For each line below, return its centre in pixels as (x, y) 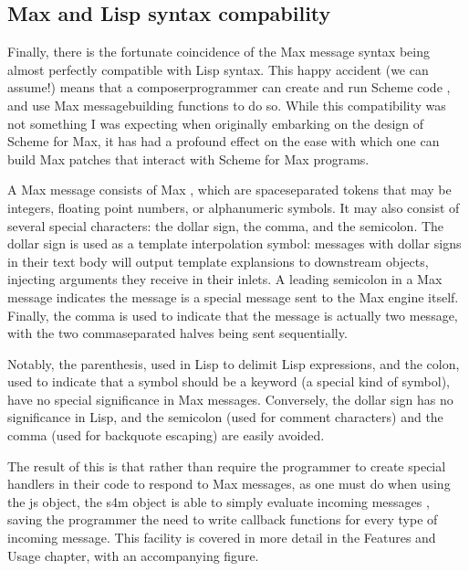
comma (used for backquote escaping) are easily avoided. (166, 435)
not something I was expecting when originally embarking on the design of (216, 123)
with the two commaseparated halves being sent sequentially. (177, 333)
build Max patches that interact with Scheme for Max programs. (188, 159)
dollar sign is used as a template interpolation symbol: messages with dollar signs (234, 243)
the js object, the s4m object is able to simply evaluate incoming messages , (219, 501)
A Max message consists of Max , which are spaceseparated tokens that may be (229, 190)
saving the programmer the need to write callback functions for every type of (223, 519)
